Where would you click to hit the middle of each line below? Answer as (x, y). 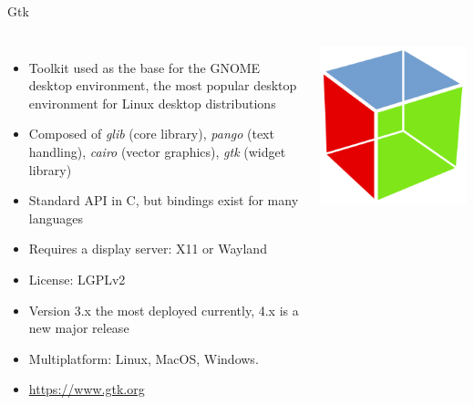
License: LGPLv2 (77, 279)
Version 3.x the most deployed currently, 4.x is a (164, 310)
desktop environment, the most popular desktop (163, 85)
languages (56, 218)
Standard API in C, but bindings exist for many (164, 200)
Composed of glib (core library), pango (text (151, 134)
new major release (79, 328)
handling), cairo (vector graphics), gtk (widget (157, 151)
